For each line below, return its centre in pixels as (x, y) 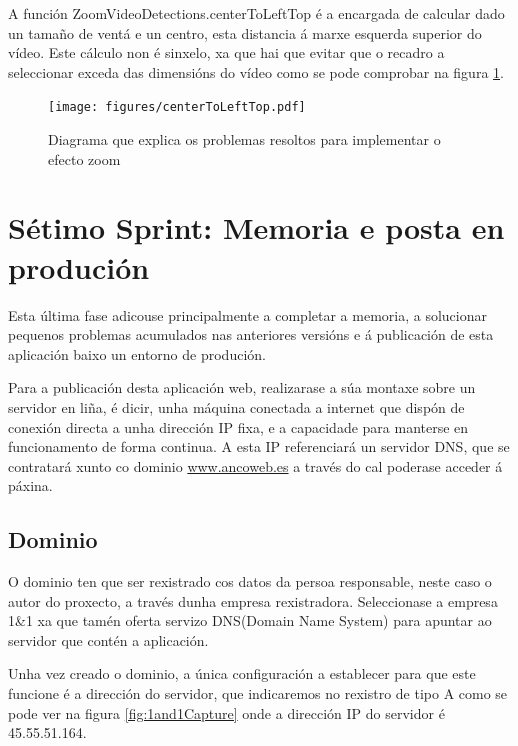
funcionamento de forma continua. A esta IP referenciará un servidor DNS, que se (259, 446)
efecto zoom (84, 158)
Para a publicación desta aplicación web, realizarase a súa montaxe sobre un (242, 387)
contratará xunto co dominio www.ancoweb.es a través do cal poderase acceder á (255, 465)
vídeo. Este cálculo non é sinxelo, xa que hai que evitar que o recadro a (226, 52)
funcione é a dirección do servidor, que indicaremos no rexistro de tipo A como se (258, 693)
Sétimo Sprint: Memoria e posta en (256, 227)
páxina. (30, 485)
